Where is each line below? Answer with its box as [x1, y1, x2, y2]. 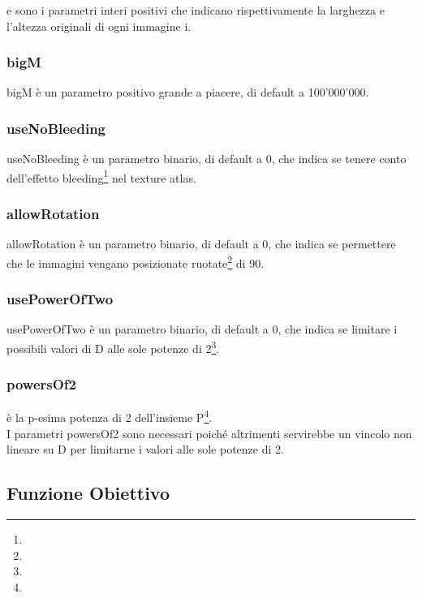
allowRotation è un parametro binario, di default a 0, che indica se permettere [6, 235, 396, 252]
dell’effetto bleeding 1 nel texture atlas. [6, 166, 196, 186]
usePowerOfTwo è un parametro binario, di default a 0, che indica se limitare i [6, 321, 398, 338]
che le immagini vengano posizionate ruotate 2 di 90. [6, 252, 265, 271]
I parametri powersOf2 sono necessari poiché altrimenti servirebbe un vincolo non [6, 424, 412, 441]
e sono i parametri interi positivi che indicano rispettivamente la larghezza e [6, 2, 385, 18]
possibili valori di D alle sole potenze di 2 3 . [6, 337, 220, 356]
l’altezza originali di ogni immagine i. [6, 17, 192, 34]
